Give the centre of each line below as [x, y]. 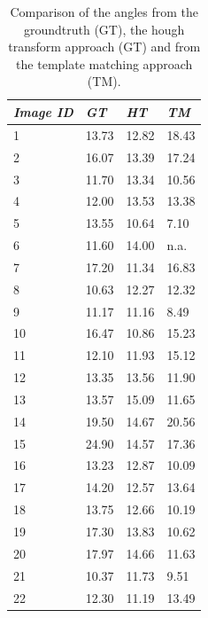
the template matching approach [104, 63]
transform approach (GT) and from [104, 47]
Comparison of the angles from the [104, 12]
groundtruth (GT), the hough [104, 29]
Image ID [43, 111]
